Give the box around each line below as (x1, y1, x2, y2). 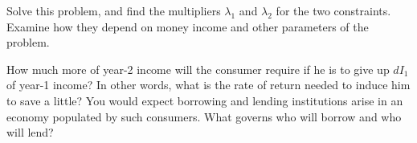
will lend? (6, 124, 54, 141)
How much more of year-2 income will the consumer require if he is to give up (6, 60, 390, 77)
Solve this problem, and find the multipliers (6, 2, 221, 18)
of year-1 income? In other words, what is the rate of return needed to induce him (6, 76, 411, 93)
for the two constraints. (276, 2, 391, 18)
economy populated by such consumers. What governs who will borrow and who (6, 108, 402, 125)
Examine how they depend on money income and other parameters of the (6, 18, 369, 35)
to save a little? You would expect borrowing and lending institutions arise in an (6, 92, 403, 108)
